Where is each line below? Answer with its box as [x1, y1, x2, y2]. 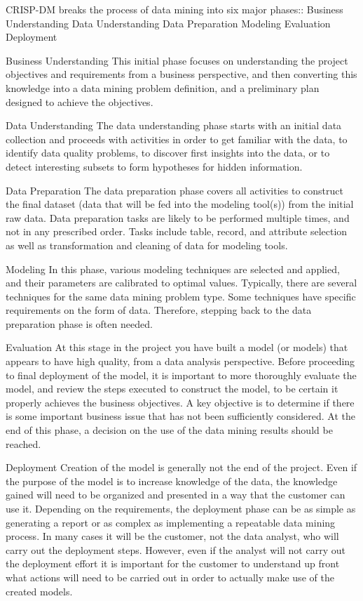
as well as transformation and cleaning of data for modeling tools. [6, 237, 288, 252]
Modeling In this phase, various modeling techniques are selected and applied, [6, 261, 340, 276]
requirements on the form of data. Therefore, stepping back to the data [6, 303, 312, 317]
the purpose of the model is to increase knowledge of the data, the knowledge [6, 473, 338, 488]
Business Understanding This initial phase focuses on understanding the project [6, 53, 348, 67]
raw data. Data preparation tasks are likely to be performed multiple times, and [6, 210, 350, 225]
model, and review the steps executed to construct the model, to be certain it [6, 381, 338, 396]
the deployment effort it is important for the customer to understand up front [6, 556, 340, 571]
